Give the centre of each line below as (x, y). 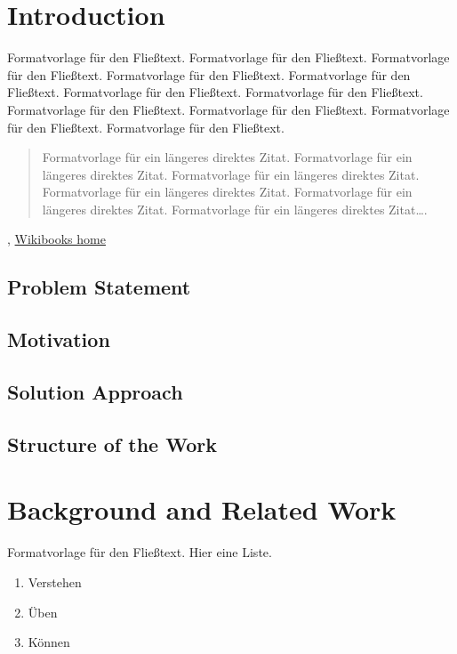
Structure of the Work (112, 444)
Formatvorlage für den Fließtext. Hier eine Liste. (140, 552)
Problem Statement (99, 287)
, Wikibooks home (56, 239)
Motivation (59, 339)
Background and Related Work (202, 509)
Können (49, 642)
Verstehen (55, 581)
